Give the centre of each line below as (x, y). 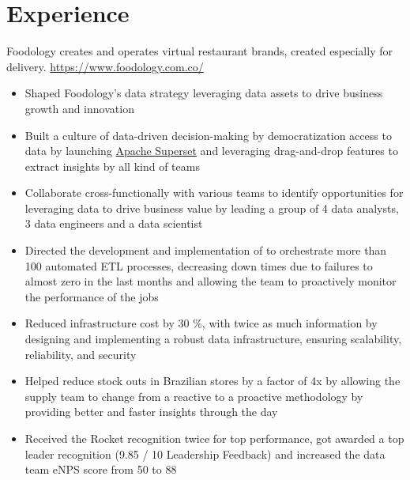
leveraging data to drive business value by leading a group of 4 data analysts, (212, 208)
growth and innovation (79, 108)
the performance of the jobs (92, 296)
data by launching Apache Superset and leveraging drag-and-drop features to (211, 151)
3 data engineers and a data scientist (114, 223)
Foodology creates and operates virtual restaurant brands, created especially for (199, 51)
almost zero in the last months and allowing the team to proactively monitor (211, 281)
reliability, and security (81, 354)
